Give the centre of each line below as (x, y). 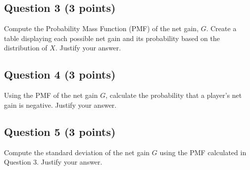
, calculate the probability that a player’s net (174, 95)
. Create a (221, 28)
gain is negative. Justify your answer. (60, 105)
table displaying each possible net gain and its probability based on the (112, 38)
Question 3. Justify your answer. (53, 162)
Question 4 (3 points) (60, 74)
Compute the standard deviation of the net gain (77, 152)
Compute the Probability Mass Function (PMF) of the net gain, (101, 28)
